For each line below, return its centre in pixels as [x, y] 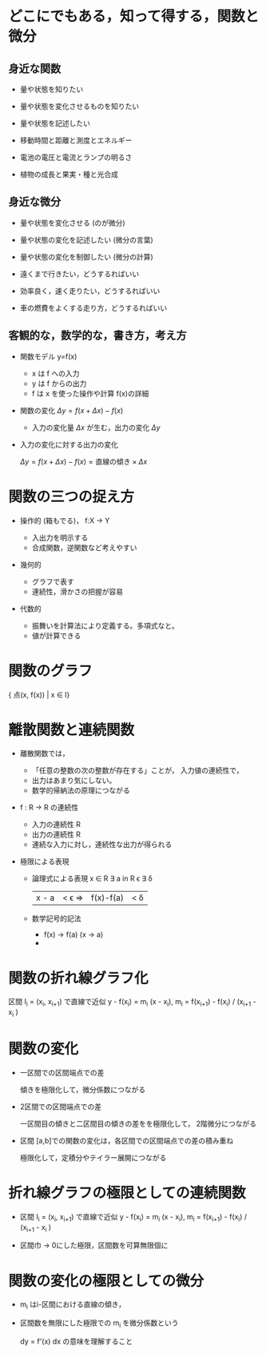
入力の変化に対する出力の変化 [69, 444]
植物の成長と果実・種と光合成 [69, 174]
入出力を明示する [60, 537]
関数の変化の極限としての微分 [106, 1281]
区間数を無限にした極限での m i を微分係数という [99, 1324]
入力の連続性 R [56, 825]
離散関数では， [44, 753]
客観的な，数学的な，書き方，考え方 [97, 336]
